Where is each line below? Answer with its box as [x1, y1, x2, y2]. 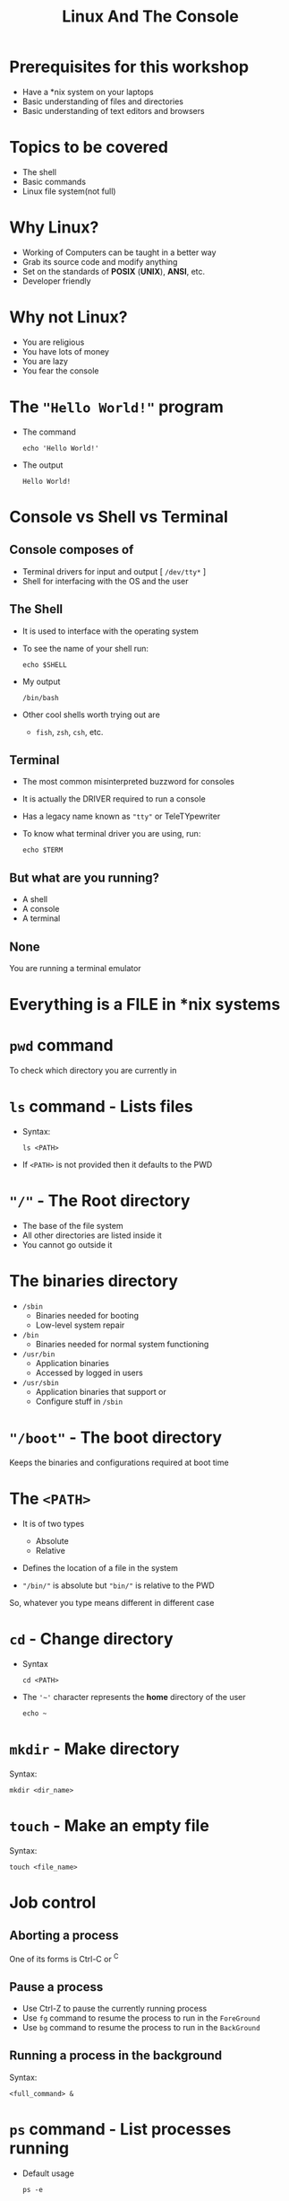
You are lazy [21, 355, 69, 366]
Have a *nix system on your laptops [21, 86, 154, 97]
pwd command [9, 1035, 114, 1056]
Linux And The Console [62, 6, 239, 27]
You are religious [21, 337, 85, 347]
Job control [9, 1892, 97, 1913]
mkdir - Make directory [9, 1739, 181, 1758]
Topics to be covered [9, 137, 168, 158]
